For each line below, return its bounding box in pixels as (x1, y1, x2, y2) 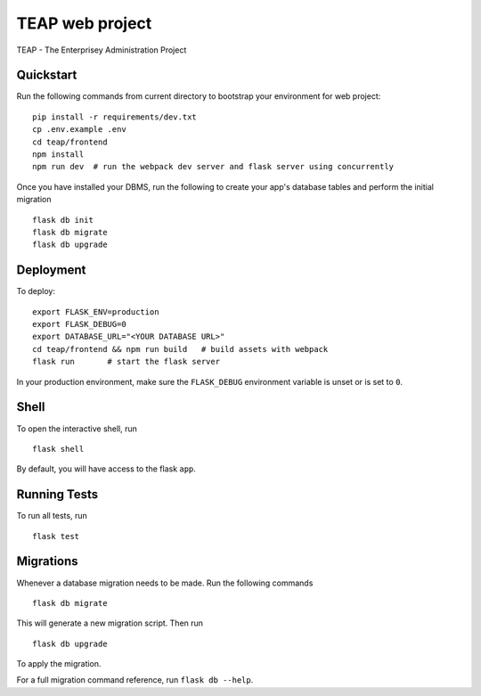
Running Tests (16, 487, 98, 503)
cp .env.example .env (32, 125, 126, 135)
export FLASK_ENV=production (32, 307, 159, 316)
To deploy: (16, 286, 55, 297)
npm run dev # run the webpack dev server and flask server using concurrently (32, 161, 395, 172)
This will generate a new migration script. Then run (16, 618, 204, 628)
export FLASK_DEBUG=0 (32, 319, 126, 330)
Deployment (16, 263, 86, 278)
